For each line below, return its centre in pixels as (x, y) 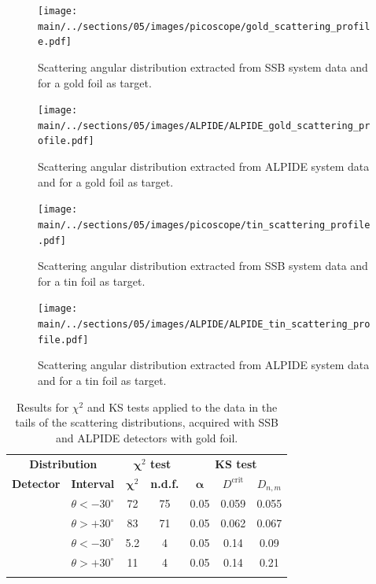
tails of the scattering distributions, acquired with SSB (147, 422)
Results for (43, 407)
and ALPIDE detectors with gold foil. (147, 437)
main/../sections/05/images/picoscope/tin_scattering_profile (204, 225)
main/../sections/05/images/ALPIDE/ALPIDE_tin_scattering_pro (204, 325)
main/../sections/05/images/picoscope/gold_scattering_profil (204, 26)
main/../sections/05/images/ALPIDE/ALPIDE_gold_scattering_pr (204, 126)
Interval (93, 483)
